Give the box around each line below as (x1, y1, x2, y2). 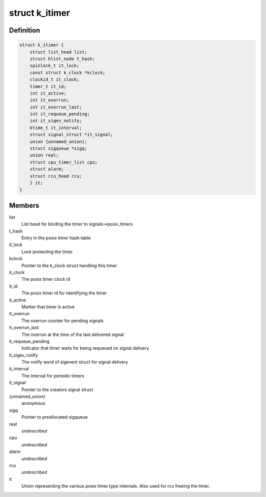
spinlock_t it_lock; (30, 63, 80, 68)
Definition (9, 26, 40, 34)
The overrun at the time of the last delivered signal (21, 331, 124, 337)
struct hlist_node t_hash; (30, 56, 96, 62)
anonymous (21, 400, 45, 406)
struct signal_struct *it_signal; (30, 132, 113, 137)
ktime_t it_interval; (30, 125, 82, 131)
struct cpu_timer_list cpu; (30, 159, 98, 165)
